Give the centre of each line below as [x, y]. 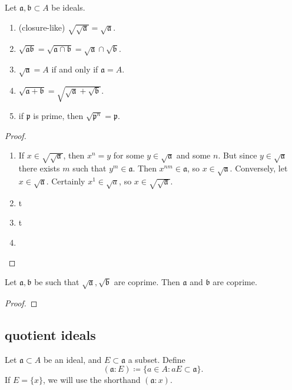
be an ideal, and [72, 359]
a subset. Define [157, 359]
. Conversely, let [259, 168]
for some [129, 155]
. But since [238, 155]
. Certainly [66, 181]
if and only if [75, 69]
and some [193, 155]
